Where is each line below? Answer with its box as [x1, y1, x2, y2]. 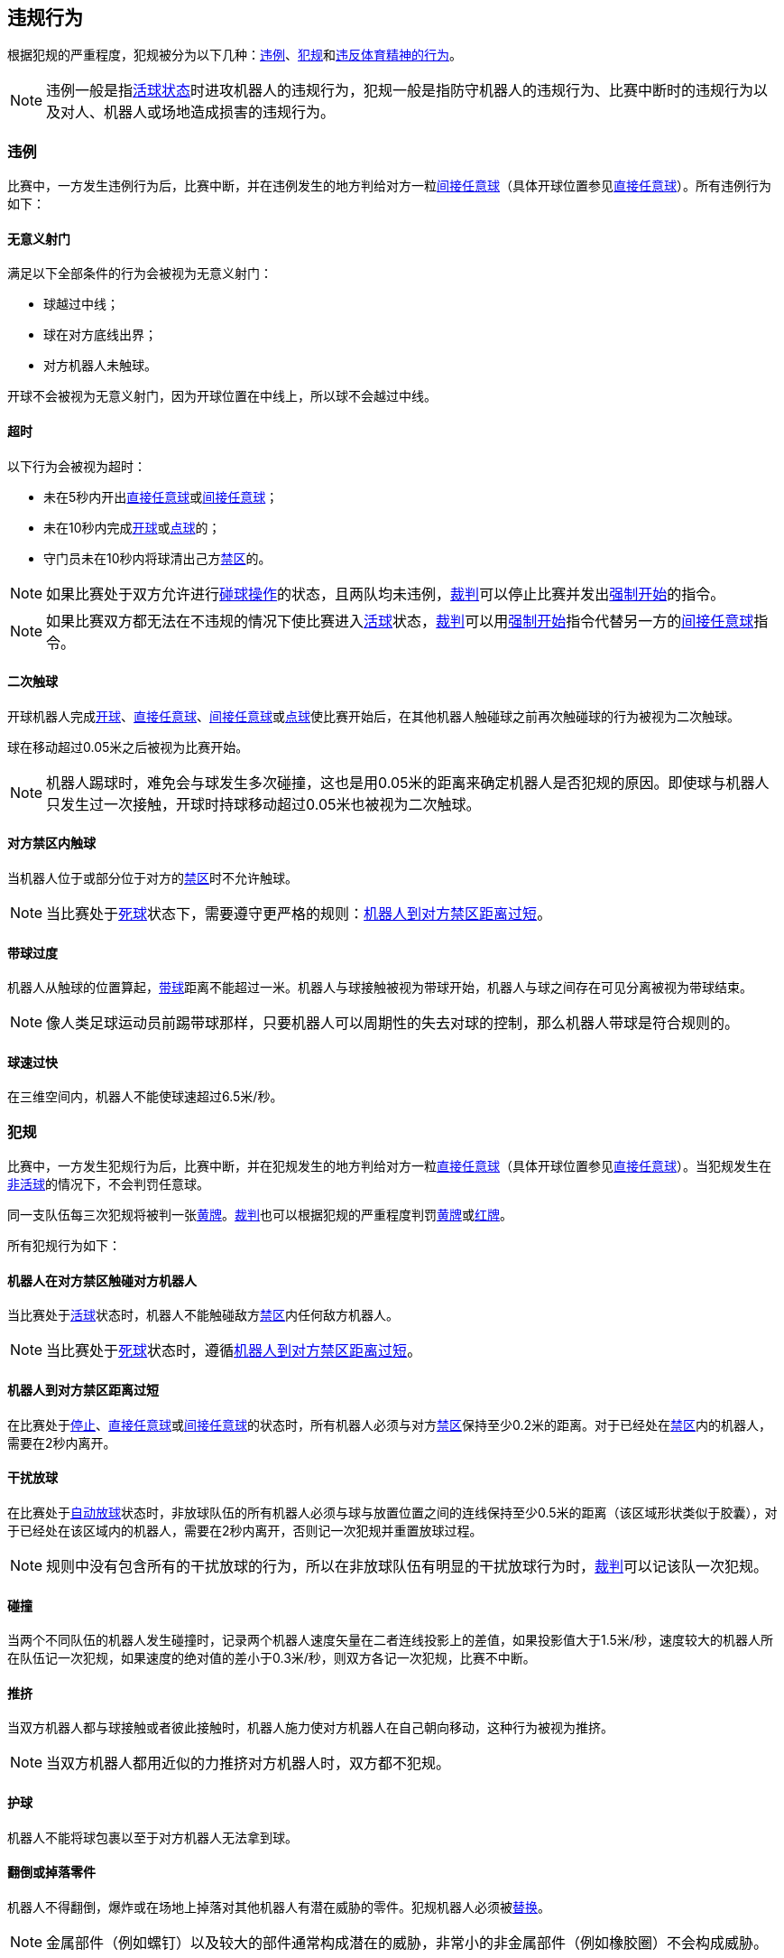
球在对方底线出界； [43, 327, 157, 343]
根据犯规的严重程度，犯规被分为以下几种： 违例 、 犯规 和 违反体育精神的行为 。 [7, 47, 462, 63]
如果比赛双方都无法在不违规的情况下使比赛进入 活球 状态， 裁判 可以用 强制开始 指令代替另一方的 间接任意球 [46, 611, 754, 630]
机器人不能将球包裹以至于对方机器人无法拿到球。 [7, 1829, 298, 1845]
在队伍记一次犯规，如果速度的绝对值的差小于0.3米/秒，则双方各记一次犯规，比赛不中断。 [7, 1650, 536, 1666]
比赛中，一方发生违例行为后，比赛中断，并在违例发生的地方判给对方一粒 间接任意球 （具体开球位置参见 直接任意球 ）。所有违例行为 [7, 178, 771, 194]
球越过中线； [43, 296, 119, 312]
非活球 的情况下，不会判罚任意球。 [7, 1176, 209, 1192]
